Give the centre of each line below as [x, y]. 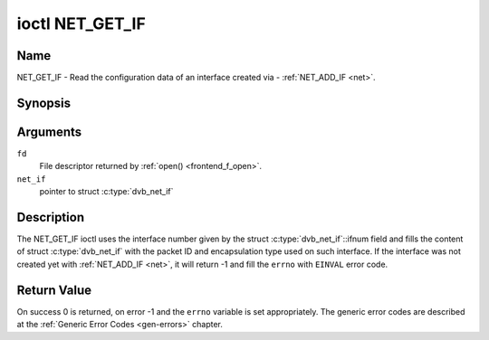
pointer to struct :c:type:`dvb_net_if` [106, 192]
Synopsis [44, 103]
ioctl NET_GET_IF [81, 24]
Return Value [54, 290]
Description [51, 217]
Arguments [49, 132]
